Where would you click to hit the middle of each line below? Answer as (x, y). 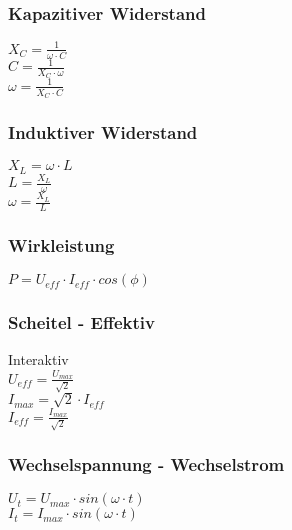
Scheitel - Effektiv (81, 321)
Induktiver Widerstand (103, 131)
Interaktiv (38, 359)
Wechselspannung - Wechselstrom (146, 464)
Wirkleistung (61, 244)
